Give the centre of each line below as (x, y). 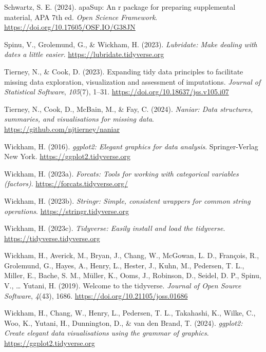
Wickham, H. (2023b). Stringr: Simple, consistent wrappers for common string (127, 200)
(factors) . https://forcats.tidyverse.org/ (66, 183)
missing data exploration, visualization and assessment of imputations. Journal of (132, 81)
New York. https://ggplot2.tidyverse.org (68, 156)
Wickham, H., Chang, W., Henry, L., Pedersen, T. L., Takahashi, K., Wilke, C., (130, 313)
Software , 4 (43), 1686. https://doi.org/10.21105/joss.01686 (96, 295)
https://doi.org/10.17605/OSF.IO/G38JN (70, 27)
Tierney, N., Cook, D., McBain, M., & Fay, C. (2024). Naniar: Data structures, (129, 109)
